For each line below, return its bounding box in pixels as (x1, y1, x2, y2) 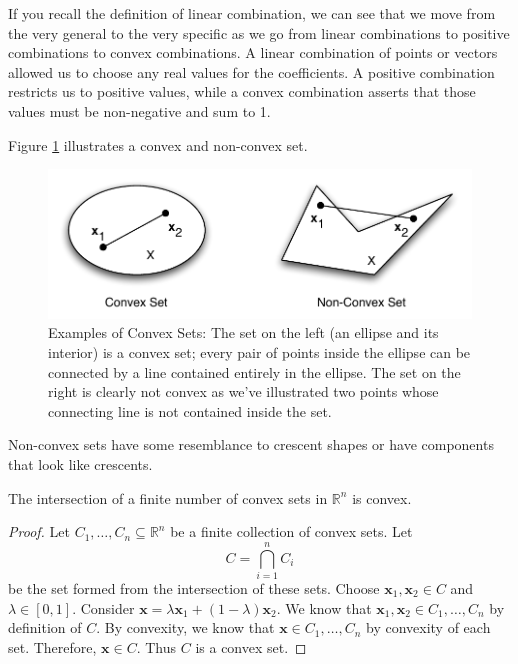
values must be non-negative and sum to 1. (8, 100, 271, 121)
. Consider (72, 597, 135, 618)
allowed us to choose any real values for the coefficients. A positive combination (8, 61, 495, 82)
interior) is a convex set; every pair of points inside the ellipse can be (48, 342, 471, 363)
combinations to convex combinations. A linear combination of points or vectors (8, 42, 498, 63)
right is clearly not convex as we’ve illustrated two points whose (48, 381, 439, 402)
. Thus (136, 636, 177, 657)
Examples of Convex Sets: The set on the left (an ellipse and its (48, 322, 439, 343)
